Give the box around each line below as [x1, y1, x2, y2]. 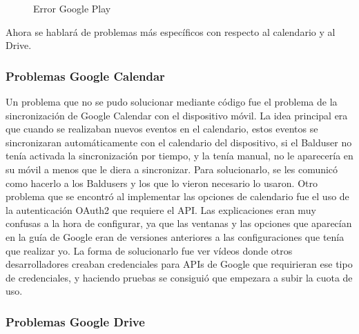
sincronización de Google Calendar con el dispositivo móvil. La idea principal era [6, 108, 348, 122]
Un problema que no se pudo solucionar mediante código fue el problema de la [6, 95, 338, 108]
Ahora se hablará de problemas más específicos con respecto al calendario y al [6, 24, 336, 39]
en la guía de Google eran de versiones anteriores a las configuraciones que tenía [6, 229, 345, 244]
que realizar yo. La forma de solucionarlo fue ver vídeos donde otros [6, 243, 293, 257]
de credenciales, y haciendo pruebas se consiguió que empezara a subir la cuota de [6, 270, 353, 284]
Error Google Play [33, 1, 111, 15]
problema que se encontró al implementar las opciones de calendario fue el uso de [6, 189, 349, 204]
